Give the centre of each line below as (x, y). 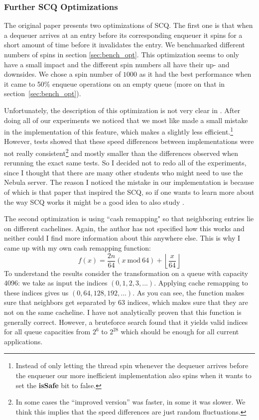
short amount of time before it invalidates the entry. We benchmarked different (125, 45)
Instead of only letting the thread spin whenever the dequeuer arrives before (132, 365)
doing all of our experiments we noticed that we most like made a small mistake (126, 120)
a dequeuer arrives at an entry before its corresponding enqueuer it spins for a (123, 35)
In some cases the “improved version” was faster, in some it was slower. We (130, 402)
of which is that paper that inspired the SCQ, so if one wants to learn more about (129, 192)
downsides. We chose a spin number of (63, 74)
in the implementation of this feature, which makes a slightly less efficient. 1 (119, 131)
